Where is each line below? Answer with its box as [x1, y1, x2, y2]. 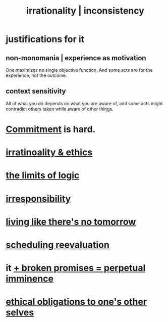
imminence [6, 273, 53, 285]
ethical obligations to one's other [6, 296, 147, 308]
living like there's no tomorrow [6, 216, 136, 227]
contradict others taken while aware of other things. [6, 106, 114, 112]
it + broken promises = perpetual [6, 262, 146, 274]
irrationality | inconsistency [26, 5, 144, 17]
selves [6, 307, 34, 318]
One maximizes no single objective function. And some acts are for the [6, 67, 153, 73]
